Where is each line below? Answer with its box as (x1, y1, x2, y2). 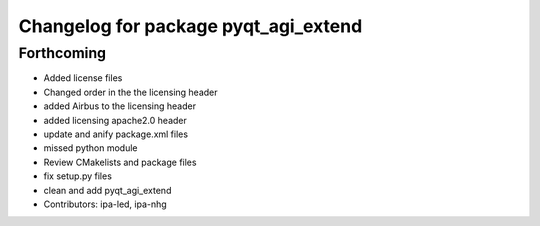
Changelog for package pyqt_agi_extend (18, 15, 363, 37)
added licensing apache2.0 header (43, 114, 187, 126)
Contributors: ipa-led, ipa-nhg (43, 198, 167, 210)
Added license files (43, 72, 123, 84)
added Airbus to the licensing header (43, 100, 197, 112)
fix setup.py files (43, 170, 112, 182)
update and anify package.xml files (43, 128, 189, 140)
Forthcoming (18, 44, 107, 62)
